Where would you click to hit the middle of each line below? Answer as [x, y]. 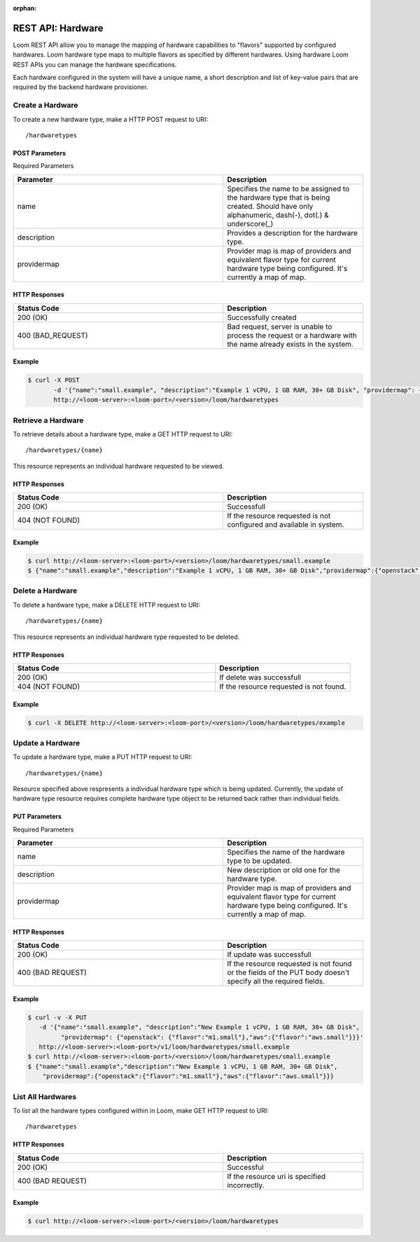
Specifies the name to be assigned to [288, 188]
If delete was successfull [260, 677]
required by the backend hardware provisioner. [80, 87]
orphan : [25, 8]
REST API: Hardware [58, 28]
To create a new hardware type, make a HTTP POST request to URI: [111, 119]
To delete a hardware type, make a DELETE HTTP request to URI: [107, 605]
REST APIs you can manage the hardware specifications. [95, 64]
